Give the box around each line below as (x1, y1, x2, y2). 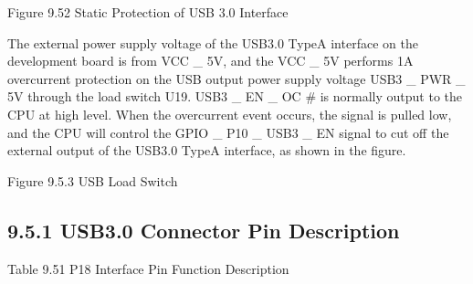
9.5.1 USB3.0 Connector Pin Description (7, 216, 400, 244)
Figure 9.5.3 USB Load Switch (7, 171, 178, 190)
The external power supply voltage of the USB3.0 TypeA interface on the (7, 33, 418, 52)
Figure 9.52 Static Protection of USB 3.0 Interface (7, 3, 289, 21)
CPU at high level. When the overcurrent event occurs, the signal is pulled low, (7, 104, 452, 123)
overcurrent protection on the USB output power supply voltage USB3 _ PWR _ (7, 68, 466, 88)
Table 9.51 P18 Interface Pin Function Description (7, 258, 289, 278)
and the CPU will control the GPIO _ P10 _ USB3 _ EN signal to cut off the (7, 122, 449, 142)
